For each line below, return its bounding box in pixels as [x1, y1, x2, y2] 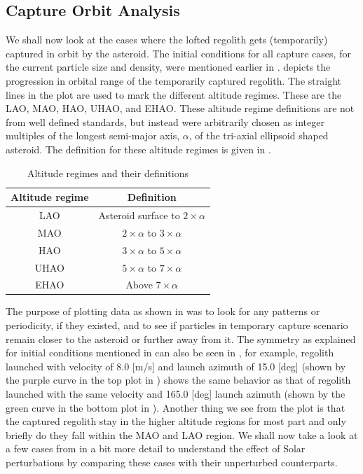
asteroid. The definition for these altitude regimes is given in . [6, 141, 271, 156]
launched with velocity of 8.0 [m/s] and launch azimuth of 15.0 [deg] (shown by [6, 358, 346, 373]
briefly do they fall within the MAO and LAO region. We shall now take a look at [6, 427, 358, 442]
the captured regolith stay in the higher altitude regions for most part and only [6, 414, 346, 428]
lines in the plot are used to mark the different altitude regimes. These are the [6, 87, 342, 102]
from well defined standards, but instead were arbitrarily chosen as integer [6, 114, 324, 129]
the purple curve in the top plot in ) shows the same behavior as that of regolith [6, 372, 351, 387]
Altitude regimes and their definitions [27, 165, 189, 180]
